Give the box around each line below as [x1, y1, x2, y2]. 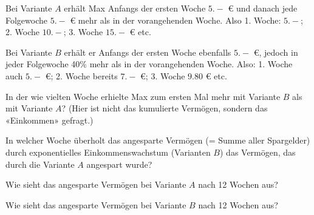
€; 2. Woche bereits [45, 69, 118, 82]
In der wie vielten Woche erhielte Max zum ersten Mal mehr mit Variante [5, 90, 281, 102]
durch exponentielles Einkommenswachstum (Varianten [5, 145, 211, 158]
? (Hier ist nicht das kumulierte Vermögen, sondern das [61, 102, 268, 114]
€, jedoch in [253, 45, 298, 58]
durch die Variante [5, 157, 75, 170]
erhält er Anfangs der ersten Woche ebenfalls [64, 45, 231, 58]
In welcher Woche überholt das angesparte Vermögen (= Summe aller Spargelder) [5, 134, 310, 147]
